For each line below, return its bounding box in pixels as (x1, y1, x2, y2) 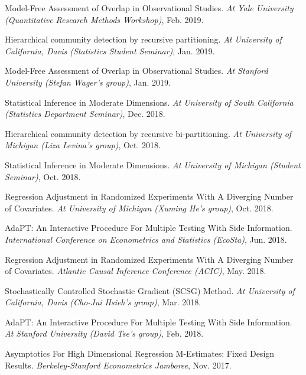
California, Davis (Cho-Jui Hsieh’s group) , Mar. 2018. (5, 296, 201, 308)
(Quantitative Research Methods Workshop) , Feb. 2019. (5, 13, 204, 25)
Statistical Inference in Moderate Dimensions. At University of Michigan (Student (5, 158, 301, 171)
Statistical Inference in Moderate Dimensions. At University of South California (5, 96, 294, 108)
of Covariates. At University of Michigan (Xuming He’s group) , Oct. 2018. (5, 201, 274, 214)
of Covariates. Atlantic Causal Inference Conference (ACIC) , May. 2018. (5, 265, 266, 277)
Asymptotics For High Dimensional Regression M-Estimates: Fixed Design (5, 347, 275, 360)
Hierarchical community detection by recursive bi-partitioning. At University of (5, 127, 292, 139)
